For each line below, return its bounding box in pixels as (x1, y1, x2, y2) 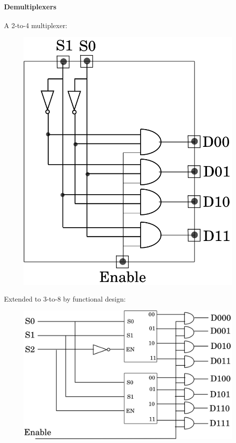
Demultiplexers (4, 1, 57, 11)
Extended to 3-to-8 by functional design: (4, 293, 126, 304)
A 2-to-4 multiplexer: (4, 20, 67, 30)
